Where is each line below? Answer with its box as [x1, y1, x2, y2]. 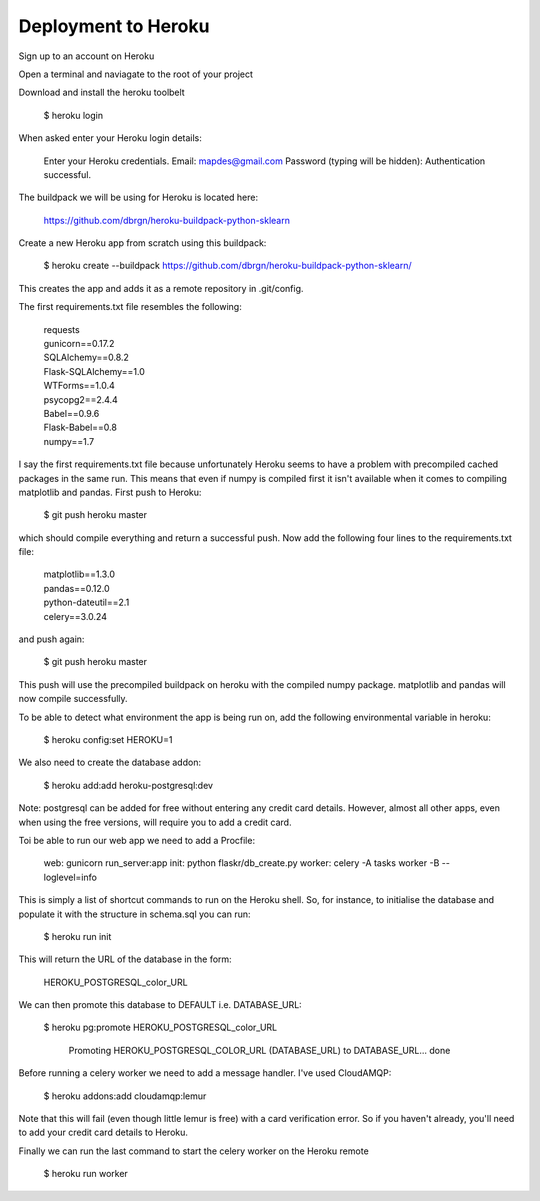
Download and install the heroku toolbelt [18, 86, 185, 99]
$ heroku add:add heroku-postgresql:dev [43, 779, 214, 791]
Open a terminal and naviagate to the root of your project [18, 68, 254, 80]
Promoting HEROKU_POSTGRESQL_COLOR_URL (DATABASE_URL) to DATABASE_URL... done [68, 1044, 451, 1056]
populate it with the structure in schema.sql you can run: [18, 908, 251, 920]
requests [43, 323, 80, 335]
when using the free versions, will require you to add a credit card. [18, 816, 292, 828]
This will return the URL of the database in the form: [18, 953, 232, 965]
